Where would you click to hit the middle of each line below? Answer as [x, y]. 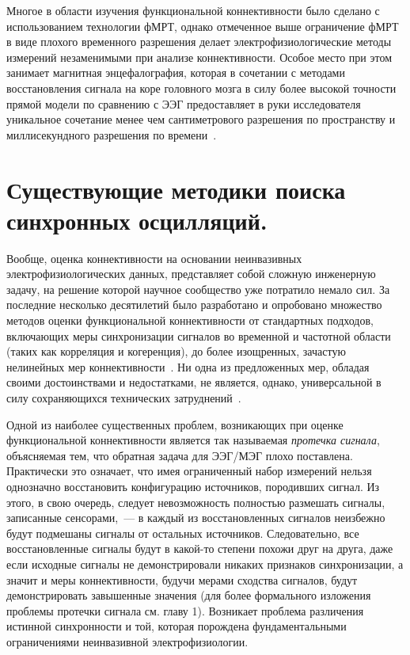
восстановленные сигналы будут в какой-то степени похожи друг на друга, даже [200, 548]
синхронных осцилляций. [137, 220]
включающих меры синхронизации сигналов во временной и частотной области [199, 335]
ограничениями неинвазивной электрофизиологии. [127, 641]
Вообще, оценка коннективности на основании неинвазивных [154, 258]
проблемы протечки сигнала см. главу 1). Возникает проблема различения [185, 610]
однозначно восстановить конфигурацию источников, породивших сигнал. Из [193, 486]
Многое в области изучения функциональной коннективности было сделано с [193, 10]
